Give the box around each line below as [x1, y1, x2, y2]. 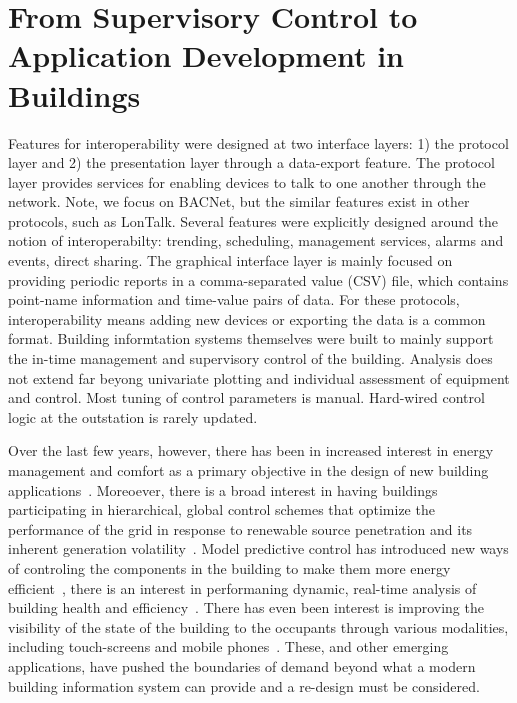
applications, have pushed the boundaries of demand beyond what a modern [8, 655, 476, 676]
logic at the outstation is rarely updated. [8, 406, 258, 427]
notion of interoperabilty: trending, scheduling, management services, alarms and [8, 230, 504, 251]
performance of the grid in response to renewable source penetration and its [8, 518, 473, 539]
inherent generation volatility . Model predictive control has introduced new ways [8, 538, 509, 559]
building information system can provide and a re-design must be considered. [8, 675, 480, 696]
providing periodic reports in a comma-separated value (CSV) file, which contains [8, 269, 509, 290]
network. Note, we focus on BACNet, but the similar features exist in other [8, 191, 470, 212]
